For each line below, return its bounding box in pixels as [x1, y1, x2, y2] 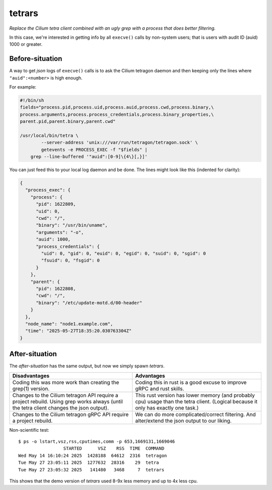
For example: [9, 84, 37, 90]
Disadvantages [12, 372, 50, 379]
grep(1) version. [12, 385, 50, 392]
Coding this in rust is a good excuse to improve [135, 379, 247, 386]
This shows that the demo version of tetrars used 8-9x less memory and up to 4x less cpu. [9, 478, 198, 484]
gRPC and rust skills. [135, 385, 184, 392]
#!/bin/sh [20, 98, 44, 103]
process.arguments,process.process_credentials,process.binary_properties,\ [20, 111, 214, 117]
